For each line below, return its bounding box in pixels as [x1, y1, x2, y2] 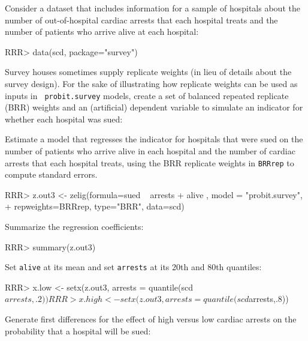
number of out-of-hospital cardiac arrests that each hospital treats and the [5, 13, 278, 26]
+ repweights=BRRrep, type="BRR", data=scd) [5, 200, 185, 213]
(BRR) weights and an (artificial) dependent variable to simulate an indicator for [5, 101, 303, 113]
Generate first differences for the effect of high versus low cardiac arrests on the [5, 313, 297, 325]
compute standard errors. [5, 168, 98, 181]
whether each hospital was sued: [5, 112, 123, 125]
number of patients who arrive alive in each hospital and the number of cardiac [5, 145, 295, 157]
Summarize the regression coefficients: [5, 220, 144, 233]
